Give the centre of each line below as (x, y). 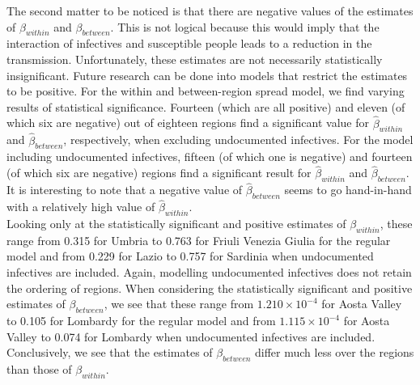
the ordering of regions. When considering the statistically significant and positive (210, 288)
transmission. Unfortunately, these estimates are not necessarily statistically (195, 59)
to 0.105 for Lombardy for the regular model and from (141, 320)
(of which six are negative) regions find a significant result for (159, 173)
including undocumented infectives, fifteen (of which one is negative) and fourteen (210, 157)
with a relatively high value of (81, 207)
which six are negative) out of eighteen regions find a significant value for (188, 123)
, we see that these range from (179, 304)
